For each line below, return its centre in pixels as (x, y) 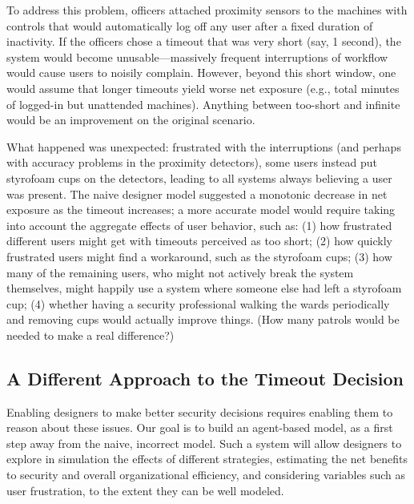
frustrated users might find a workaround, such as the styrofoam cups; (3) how (199, 256)
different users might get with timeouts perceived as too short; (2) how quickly (199, 241)
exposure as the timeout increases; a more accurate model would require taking (201, 210)
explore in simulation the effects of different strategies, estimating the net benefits (207, 459)
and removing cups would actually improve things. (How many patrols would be (203, 319)
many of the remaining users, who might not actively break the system (180, 272)
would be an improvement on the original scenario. (131, 120)
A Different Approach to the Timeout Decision (205, 378)
